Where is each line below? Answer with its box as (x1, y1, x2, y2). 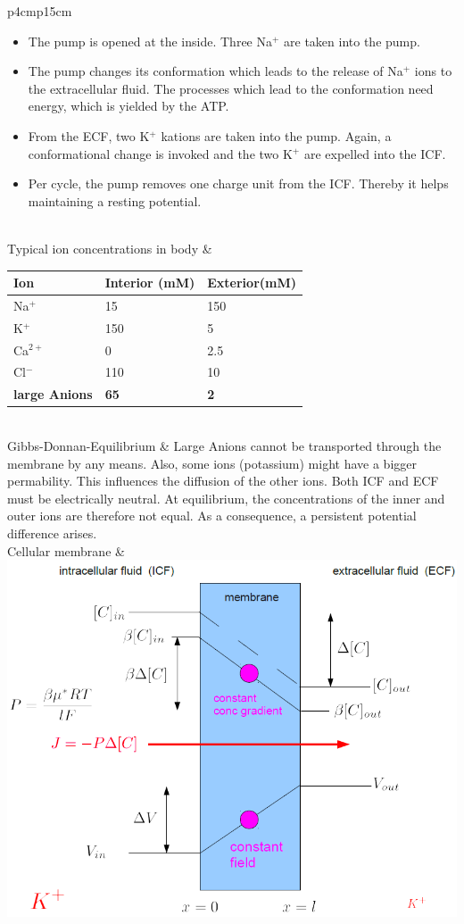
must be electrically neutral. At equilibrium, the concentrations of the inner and (7, 488, 445, 507)
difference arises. (7, 523, 97, 542)
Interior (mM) (104, 273, 195, 292)
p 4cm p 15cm (7, 2, 72, 20)
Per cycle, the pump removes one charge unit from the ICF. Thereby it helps (28, 174, 449, 193)
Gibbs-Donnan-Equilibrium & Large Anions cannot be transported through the (7, 436, 442, 454)
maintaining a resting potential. (28, 191, 202, 210)
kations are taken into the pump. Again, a (161, 126, 392, 145)
